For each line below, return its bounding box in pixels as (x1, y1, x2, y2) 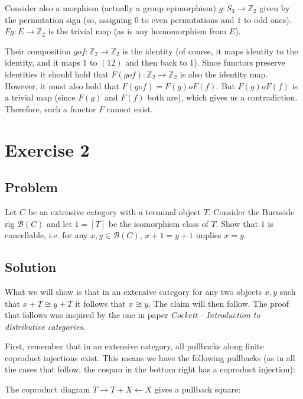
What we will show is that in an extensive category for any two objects (5, 285, 262, 297)
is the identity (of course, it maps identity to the (122, 44, 298, 57)
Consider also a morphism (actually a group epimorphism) (5, 2, 216, 14)
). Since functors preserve (194, 56, 285, 69)
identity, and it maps (5, 56, 80, 69)
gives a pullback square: (154, 383, 241, 395)
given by (259, 2, 290, 14)
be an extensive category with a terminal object (28, 205, 201, 218)
